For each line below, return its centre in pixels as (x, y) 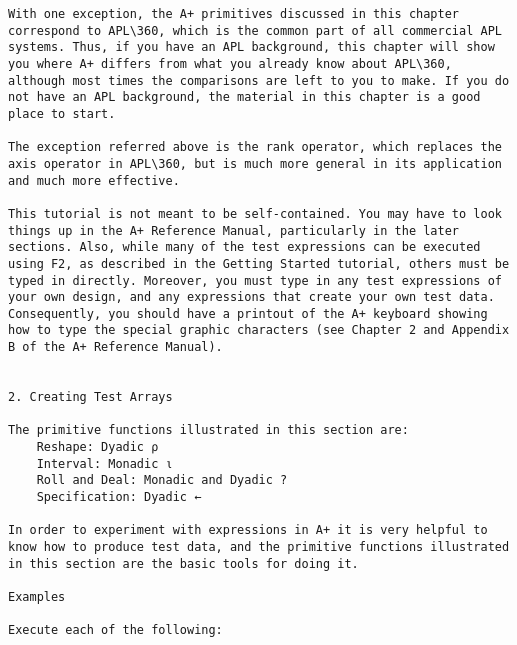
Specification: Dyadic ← (119, 497)
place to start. (62, 113)
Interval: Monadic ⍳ (104, 463)
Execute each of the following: (115, 630)
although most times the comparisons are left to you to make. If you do (259, 80)
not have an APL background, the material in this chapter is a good (244, 97)
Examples (37, 596)
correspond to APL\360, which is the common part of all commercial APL (255, 30)
